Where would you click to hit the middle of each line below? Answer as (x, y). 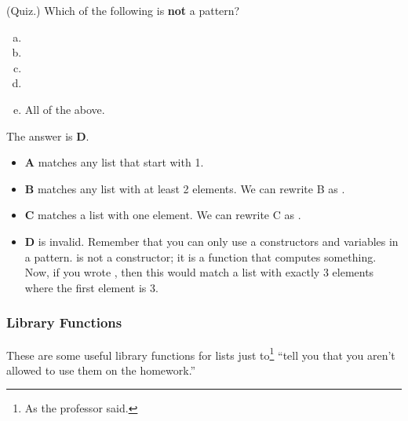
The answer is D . (48, 135)
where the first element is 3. (91, 287)
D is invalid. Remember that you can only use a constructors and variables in (211, 241)
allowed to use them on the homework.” (101, 370)
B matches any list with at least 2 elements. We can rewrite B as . (185, 188)
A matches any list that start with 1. (114, 162)
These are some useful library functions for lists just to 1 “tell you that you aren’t (201, 353)
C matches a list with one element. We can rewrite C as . (163, 215)
